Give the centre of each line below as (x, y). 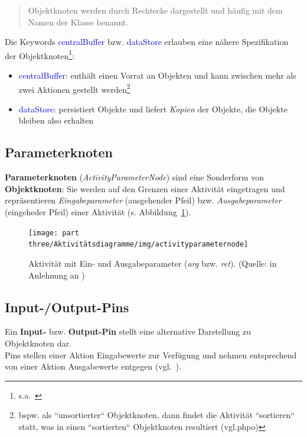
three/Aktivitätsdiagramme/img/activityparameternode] (138, 245)
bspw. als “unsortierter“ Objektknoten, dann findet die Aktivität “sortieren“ (157, 415)
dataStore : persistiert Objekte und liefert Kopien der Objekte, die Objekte (153, 109)
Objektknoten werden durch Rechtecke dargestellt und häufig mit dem (155, 10)
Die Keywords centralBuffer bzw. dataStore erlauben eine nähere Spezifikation (147, 42)
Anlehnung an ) (57, 275)
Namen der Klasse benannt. (78, 22)
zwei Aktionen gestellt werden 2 (74, 88)
